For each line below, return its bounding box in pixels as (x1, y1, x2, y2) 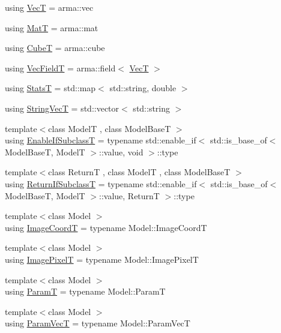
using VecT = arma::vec (5, 1, 94, 13)
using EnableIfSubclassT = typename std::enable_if (5, 134, 196, 146)
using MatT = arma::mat (5, 21, 98, 34)
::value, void (98, 145, 144, 158)
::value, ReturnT (98, 189, 160, 202)
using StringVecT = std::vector (5, 101, 119, 114)
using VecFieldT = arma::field (5, 61, 116, 74)
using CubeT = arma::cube (5, 41, 105, 54)
